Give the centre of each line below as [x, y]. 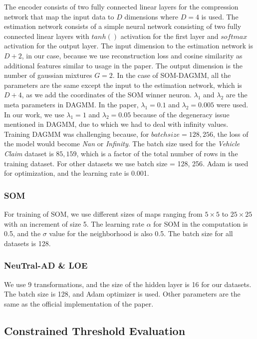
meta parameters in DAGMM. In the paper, [71, 104]
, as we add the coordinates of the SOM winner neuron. [107, 95]
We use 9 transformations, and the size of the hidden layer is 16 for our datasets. [128, 284]
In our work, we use [34, 114]
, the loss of [231, 134]
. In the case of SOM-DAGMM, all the [172, 75]
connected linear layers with [47, 36]
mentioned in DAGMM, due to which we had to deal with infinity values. [116, 124]
